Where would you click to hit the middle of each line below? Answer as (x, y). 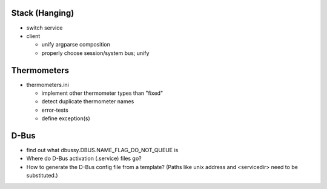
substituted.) (42, 176)
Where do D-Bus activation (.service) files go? (84, 159)
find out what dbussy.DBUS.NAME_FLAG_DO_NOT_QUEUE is (102, 150)
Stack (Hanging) (43, 13)
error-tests (55, 110)
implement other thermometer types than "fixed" (102, 93)
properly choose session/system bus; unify (95, 53)
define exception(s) (66, 118)
